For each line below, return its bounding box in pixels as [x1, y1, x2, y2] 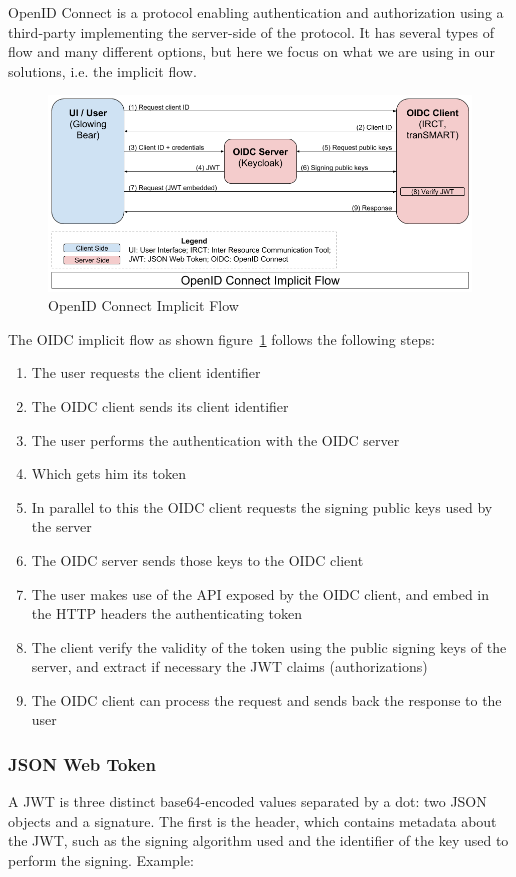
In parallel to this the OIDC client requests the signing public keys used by [31, 496, 493, 517]
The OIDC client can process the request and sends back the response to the [31, 689, 502, 710]
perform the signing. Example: [8, 850, 194, 871]
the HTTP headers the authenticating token [31, 603, 302, 624]
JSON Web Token [8, 751, 156, 776]
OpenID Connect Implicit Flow [48, 295, 239, 316]
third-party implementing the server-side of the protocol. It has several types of [8, 21, 494, 42]
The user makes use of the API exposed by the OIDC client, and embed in [31, 583, 490, 604]
